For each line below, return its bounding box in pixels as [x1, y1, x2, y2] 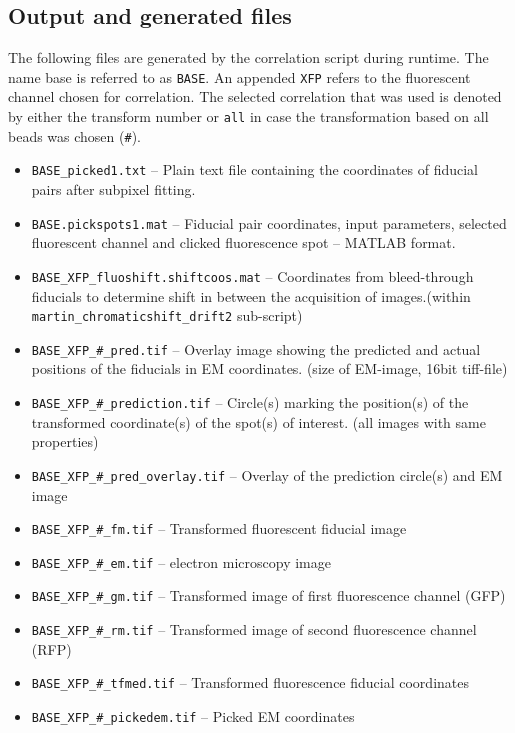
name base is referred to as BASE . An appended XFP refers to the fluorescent [8, 66, 471, 87]
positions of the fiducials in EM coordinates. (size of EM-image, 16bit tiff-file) [31, 358, 508, 379]
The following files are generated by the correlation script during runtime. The [8, 47, 489, 68]
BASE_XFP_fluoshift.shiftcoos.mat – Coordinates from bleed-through [31, 265, 474, 286]
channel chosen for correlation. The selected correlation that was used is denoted [8, 86, 502, 107]
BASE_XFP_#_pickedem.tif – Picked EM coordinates [31, 705, 355, 726]
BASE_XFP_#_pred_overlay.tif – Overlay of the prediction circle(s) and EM [31, 464, 503, 485]
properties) [31, 431, 99, 452]
